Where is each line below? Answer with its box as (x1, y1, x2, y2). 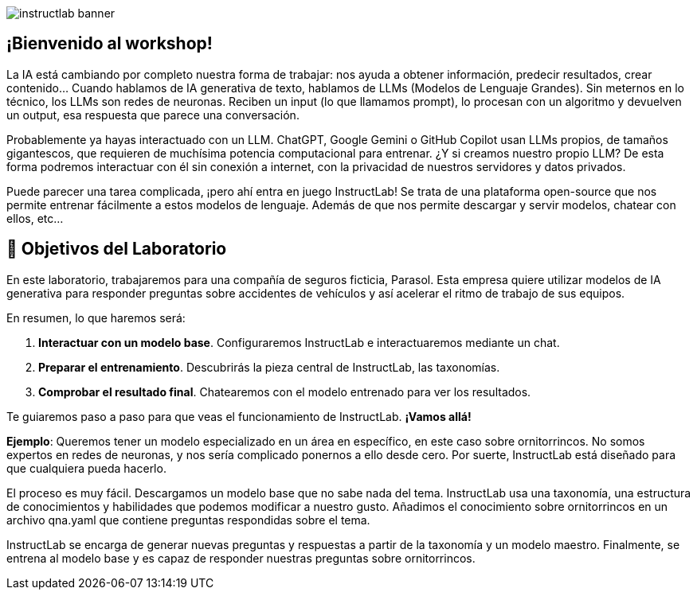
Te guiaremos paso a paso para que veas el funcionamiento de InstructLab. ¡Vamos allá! (6, 409, 472, 423)
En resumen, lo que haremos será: (6, 310, 186, 325)
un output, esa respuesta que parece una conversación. (6, 107, 300, 122)
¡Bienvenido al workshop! (6, 33, 213, 54)
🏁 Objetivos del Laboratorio (6, 239, 227, 259)
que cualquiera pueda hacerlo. (6, 461, 166, 475)
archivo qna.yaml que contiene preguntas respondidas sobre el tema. (6, 512, 370, 527)
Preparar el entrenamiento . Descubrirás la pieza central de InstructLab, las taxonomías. (38, 360, 500, 374)
